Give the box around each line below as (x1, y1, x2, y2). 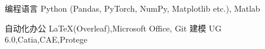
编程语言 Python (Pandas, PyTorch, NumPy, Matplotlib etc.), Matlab (5, 2, 260, 14)
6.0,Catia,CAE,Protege (5, 33, 88, 45)
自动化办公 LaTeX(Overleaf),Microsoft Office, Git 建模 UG (5, 22, 222, 34)
